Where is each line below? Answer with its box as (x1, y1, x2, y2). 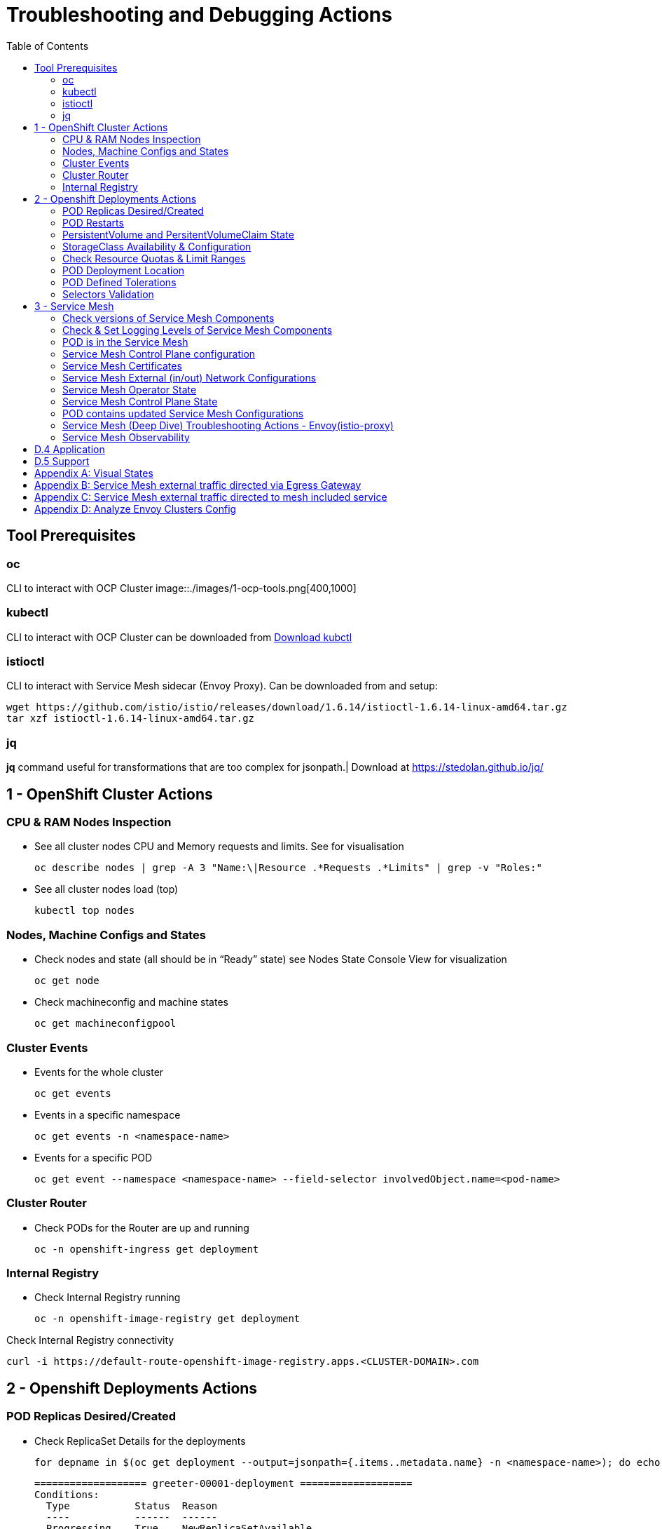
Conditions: (34, 1488, 99, 1500)
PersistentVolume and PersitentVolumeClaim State (62, 228, 294, 241)
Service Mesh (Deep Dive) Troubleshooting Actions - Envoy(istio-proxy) (62, 419, 394, 431)
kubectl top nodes (34, 905, 135, 917)
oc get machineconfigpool (34, 1018, 177, 1030)
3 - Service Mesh (34, 299, 114, 312)
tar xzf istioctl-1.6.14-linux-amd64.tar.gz (6, 713, 255, 725)
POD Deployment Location (62, 264, 185, 276)
